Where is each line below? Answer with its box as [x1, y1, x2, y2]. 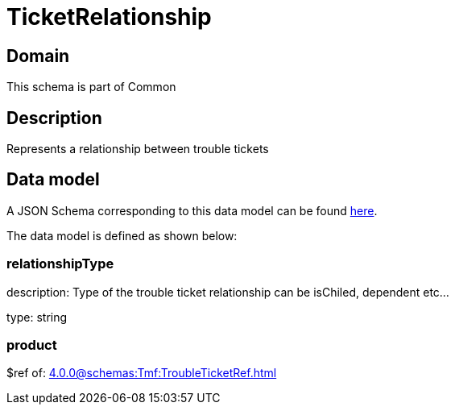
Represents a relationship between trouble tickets [6, 142, 269, 156]
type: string [6, 309, 68, 324]
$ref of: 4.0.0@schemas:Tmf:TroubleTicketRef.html [6, 366, 277, 380]
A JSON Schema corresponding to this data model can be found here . [6, 203, 378, 218]
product [6, 336, 57, 353]
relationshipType [6, 255, 114, 272]
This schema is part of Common [6, 80, 176, 94]
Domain [6, 45, 70, 66]
